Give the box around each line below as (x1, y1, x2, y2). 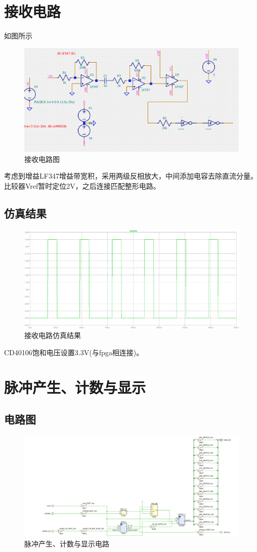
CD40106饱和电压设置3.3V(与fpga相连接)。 (4, 347, 144, 357)
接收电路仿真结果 (24, 330, 81, 341)
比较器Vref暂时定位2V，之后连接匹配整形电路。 (4, 180, 160, 191)
